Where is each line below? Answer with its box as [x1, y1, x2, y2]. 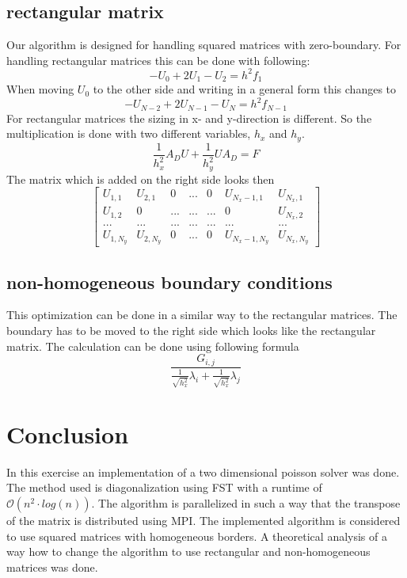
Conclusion [6, 417, 129, 450]
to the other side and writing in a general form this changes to [93, 81, 397, 97]
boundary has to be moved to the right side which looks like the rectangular [6, 321, 376, 338]
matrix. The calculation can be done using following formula [6, 337, 299, 354]
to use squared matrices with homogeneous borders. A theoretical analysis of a [6, 527, 387, 544]
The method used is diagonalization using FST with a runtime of [6, 479, 322, 496]
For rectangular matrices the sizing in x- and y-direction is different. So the [6, 109, 372, 126]
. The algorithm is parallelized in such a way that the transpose [91, 494, 401, 511]
